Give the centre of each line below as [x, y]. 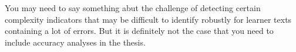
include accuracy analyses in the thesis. [75, 42]
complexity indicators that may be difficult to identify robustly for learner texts [148, 19]
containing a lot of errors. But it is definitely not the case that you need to [139, 31]
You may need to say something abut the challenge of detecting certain [133, 8]
